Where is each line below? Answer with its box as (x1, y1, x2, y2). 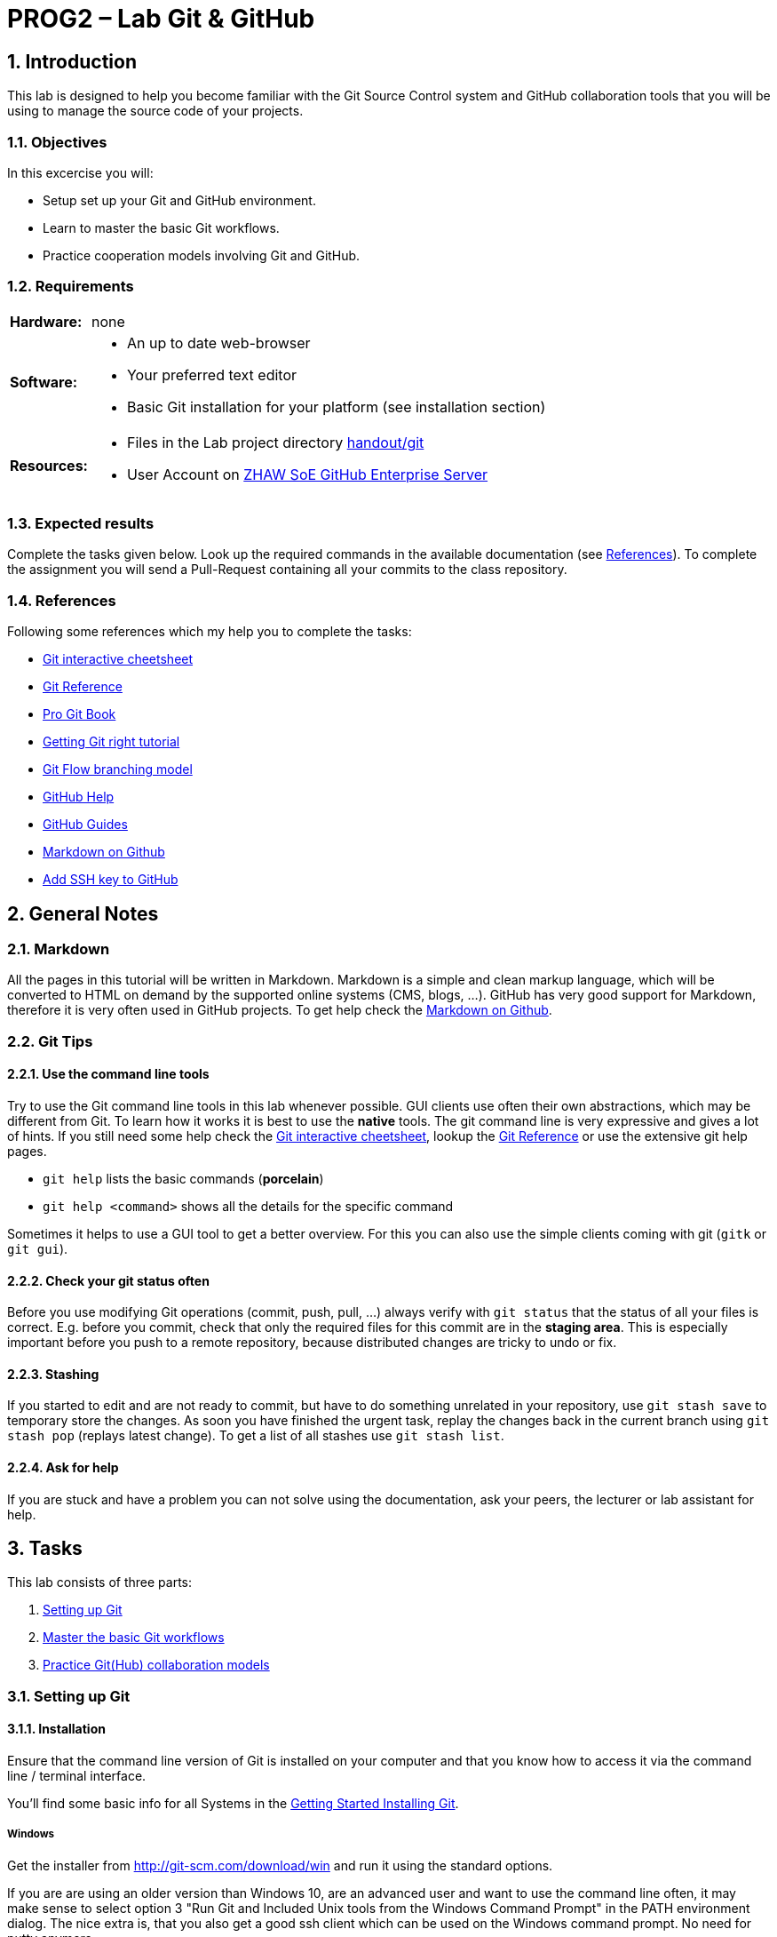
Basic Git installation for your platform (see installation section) (126, 397, 546, 416)
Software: (10, 372, 78, 391)
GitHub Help (43, 789, 115, 805)
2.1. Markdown (7, 940, 110, 959)
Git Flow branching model (43, 761, 193, 777)
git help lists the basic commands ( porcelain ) (43, 1170, 324, 1186)
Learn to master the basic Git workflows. (43, 219, 280, 235)
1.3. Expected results (7, 514, 155, 533)
